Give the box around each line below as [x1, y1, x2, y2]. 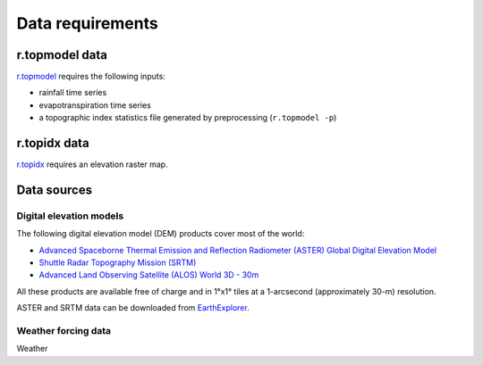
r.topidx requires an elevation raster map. [16, 159, 169, 170]
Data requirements [16, 13, 158, 33]
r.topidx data [16, 136, 89, 151]
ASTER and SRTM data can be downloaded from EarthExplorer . [16, 303, 250, 313]
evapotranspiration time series [38, 99, 151, 111]
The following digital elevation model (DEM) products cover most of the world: [16, 228, 305, 239]
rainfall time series [38, 87, 107, 98]
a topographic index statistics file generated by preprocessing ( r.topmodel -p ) [38, 112, 337, 123]
